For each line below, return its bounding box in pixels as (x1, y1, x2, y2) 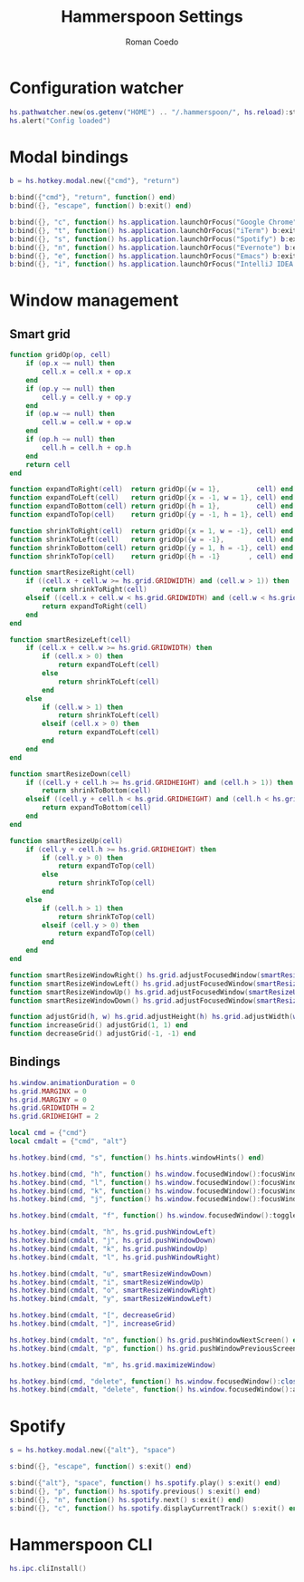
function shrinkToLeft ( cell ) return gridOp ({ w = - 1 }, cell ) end (9, 535, 294, 544)
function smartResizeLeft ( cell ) (9, 635, 131, 645)
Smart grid (9, 326, 71, 342)
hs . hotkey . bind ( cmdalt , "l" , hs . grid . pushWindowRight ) (9, 1253, 221, 1262)
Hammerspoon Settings (61, 6, 243, 27)
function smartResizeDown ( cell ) (9, 769, 131, 779)
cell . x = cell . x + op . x (42, 367, 131, 376)
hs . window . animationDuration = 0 (9, 1078, 136, 1087)
